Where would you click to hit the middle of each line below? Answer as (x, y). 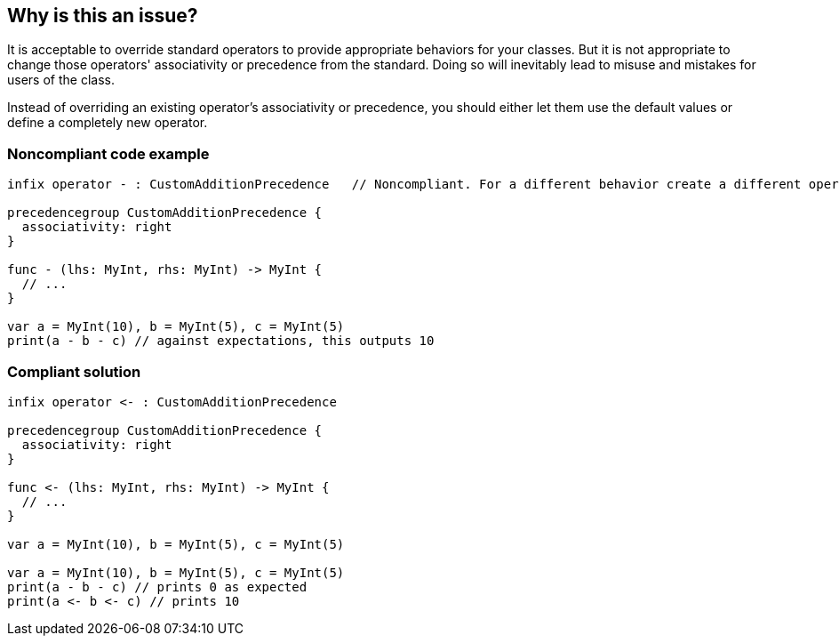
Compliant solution (74, 371)
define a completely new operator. (108, 123)
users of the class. (61, 80)
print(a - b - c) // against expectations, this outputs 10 (221, 341)
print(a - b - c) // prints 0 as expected (157, 587)
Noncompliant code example (108, 153)
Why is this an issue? (103, 16)
